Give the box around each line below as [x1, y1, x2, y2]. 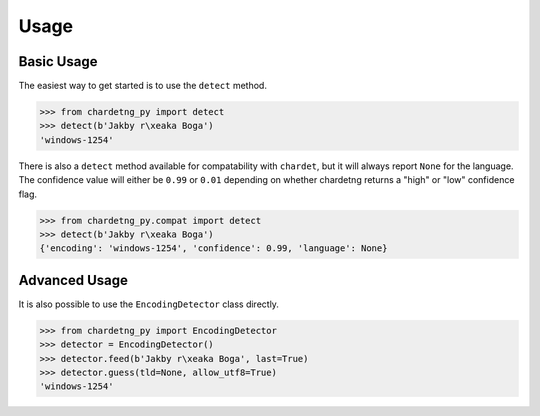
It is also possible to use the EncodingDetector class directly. [18, 298, 280, 310]
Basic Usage [18, 53, 98, 70]
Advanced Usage [18, 271, 129, 289]
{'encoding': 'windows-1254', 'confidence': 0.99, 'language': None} [39, 243, 388, 254]
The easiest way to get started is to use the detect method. [18, 80, 267, 92]
